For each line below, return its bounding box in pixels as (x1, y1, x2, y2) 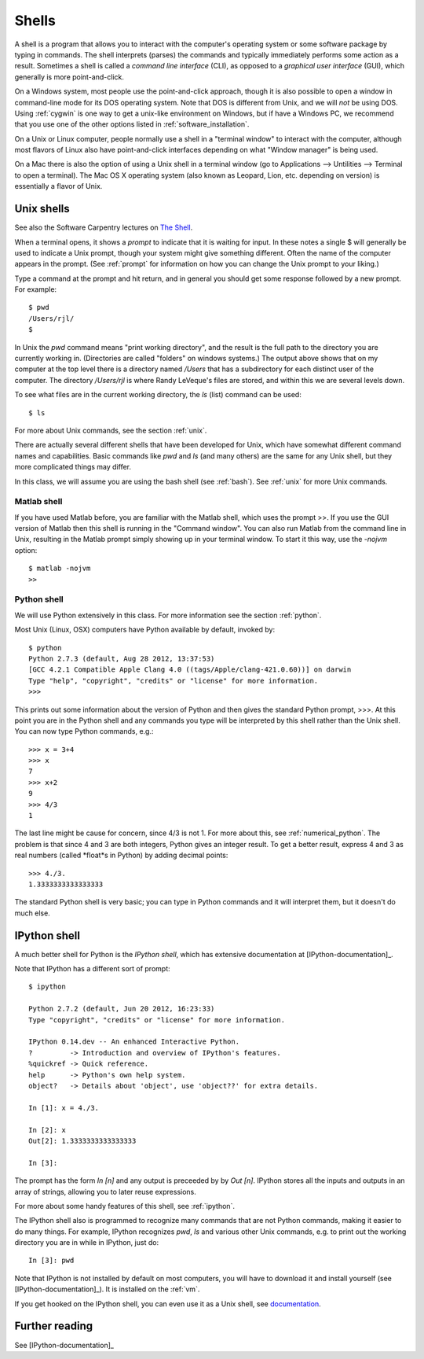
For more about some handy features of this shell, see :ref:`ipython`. (14, 1201, 236, 1210)
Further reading (14, 1320, 93, 1333)
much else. (14, 908, 50, 918)
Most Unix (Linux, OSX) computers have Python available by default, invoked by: (14, 625, 275, 635)
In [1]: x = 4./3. (28, 1103, 100, 1112)
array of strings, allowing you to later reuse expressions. (14, 1187, 196, 1196)
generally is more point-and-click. (14, 72, 125, 82)
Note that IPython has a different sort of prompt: (14, 964, 170, 974)
